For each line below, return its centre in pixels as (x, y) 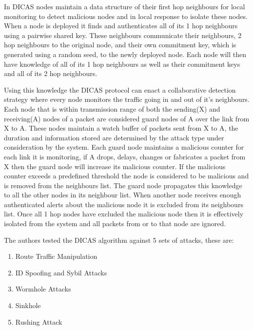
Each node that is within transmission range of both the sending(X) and (112, 108)
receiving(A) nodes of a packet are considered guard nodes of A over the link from (127, 118)
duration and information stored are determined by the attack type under (114, 137)
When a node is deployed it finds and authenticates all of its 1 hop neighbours (121, 26)
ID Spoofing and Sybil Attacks (61, 272)
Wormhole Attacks (43, 289)
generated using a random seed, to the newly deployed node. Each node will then (125, 54)
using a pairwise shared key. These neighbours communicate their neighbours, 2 (123, 35)
